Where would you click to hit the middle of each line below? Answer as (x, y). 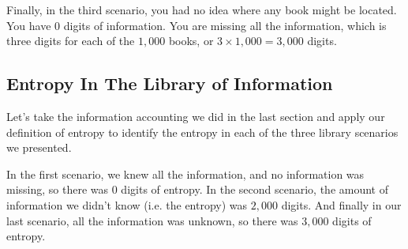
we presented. (39, 147)
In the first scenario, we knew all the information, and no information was (185, 174)
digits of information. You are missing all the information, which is (225, 25)
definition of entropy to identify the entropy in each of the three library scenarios (202, 132)
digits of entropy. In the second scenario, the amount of (255, 189)
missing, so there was (58, 189)
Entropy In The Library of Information (170, 83)
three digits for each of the (71, 41)
